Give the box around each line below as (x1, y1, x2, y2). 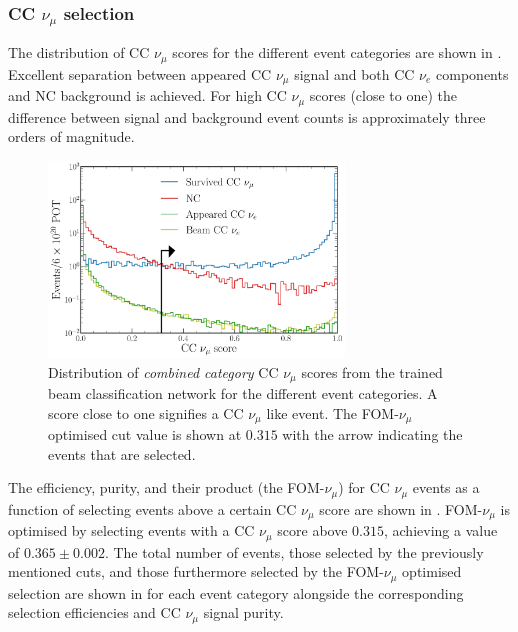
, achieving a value (383, 520, 498, 541)
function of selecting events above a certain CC (8, 498, 297, 519)
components (436, 63, 509, 84)
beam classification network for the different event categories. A (48, 383, 438, 403)
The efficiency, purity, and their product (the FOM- (8, 477, 325, 498)
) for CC (338, 477, 390, 498)
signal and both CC (294, 63, 415, 84)
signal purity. (203, 602, 284, 623)
